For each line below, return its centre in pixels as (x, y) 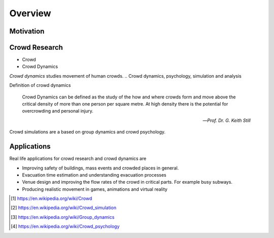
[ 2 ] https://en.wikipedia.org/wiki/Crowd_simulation (64, 208)
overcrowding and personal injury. (58, 111)
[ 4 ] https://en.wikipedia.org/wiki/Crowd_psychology (65, 226)
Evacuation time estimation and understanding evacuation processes (94, 175)
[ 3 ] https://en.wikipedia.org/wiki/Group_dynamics (63, 217)
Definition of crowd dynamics (40, 85)
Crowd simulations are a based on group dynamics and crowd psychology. (88, 132)
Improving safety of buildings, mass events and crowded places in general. (100, 168)
